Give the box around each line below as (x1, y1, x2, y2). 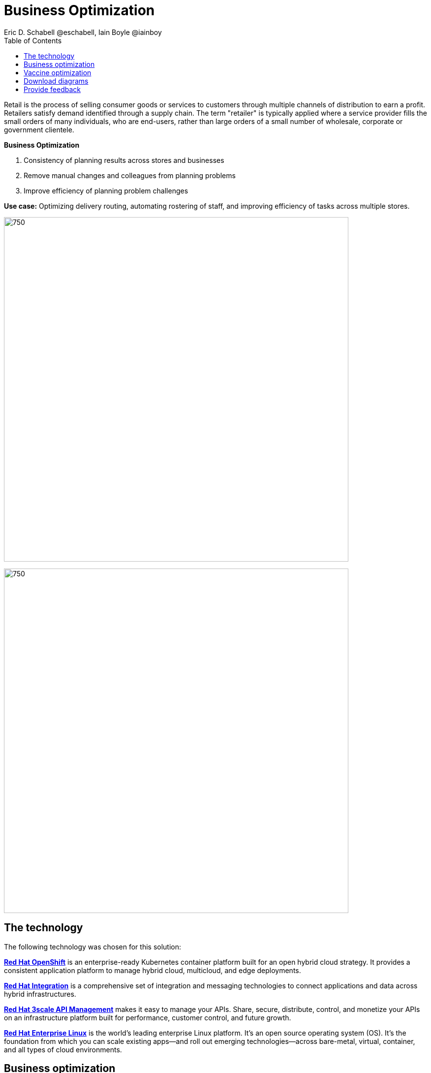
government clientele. (4, 125, 74, 134)
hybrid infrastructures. (4, 989, 76, 998)
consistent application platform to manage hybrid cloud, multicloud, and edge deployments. (4, 966, 301, 975)
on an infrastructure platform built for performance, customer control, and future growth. (4, 1013, 291, 1022)
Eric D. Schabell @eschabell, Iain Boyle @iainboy (4, 28, 162, 36)
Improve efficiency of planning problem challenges (24, 186, 188, 195)
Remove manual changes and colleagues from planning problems (24, 171, 236, 180)
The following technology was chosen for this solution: (4, 942, 182, 951)
